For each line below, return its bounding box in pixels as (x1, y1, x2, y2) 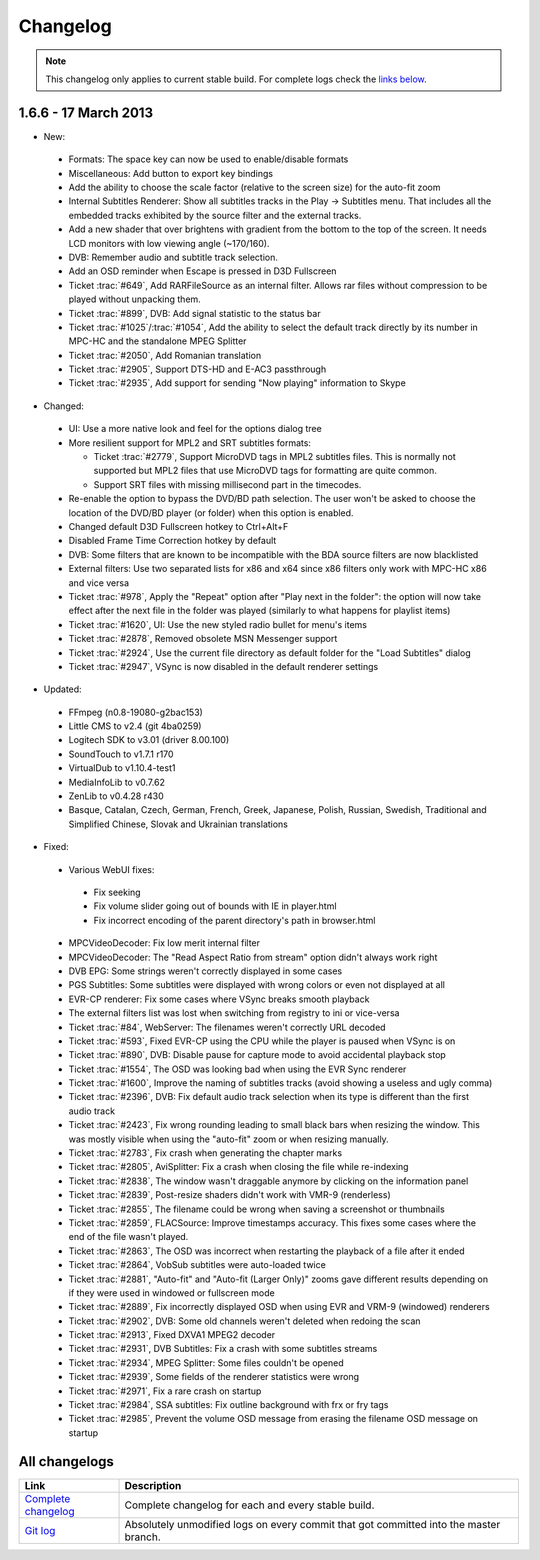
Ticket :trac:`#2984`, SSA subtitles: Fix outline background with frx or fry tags (68, 1399, 389, 1411)
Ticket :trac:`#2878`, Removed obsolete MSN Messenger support (68, 633, 338, 645)
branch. (124, 1530, 161, 1544)
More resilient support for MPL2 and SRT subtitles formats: (68, 436, 312, 449)
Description (124, 1478, 182, 1492)
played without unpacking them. (68, 293, 202, 305)
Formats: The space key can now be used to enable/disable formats (68, 153, 349, 165)
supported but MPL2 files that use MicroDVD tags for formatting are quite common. (93, 465, 437, 477)
